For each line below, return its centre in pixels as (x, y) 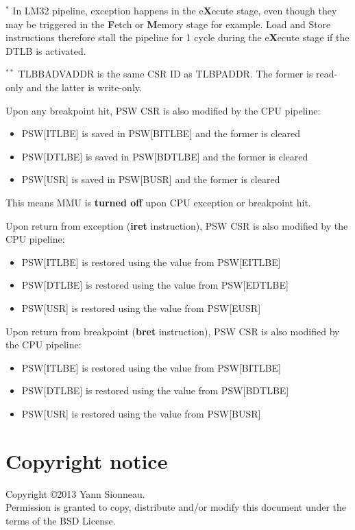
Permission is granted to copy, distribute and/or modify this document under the (176, 507)
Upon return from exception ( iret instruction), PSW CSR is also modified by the (177, 225)
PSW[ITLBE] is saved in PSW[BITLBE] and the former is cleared (161, 133)
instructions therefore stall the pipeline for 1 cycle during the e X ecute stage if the (177, 37)
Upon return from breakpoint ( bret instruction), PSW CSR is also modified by (173, 331)
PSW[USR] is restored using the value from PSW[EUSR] (141, 308)
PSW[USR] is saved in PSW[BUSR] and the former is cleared (151, 179)
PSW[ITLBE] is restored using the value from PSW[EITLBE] (151, 262)
